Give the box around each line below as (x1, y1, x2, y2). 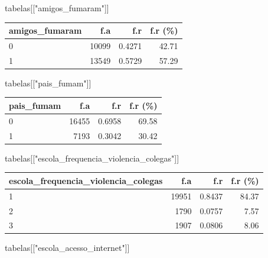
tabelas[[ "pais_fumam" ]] (5, 76, 91, 89)
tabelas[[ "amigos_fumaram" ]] (5, 2, 109, 14)
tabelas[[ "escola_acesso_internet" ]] (5, 241, 130, 254)
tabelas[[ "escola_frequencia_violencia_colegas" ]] (5, 151, 179, 164)
